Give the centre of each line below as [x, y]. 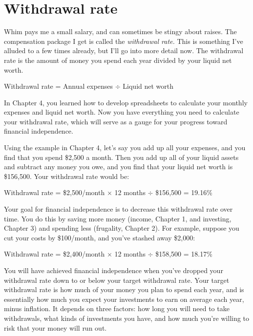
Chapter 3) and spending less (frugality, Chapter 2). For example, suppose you [122, 228]
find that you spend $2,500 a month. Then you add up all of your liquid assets [121, 157]
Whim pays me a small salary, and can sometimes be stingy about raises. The [120, 31]
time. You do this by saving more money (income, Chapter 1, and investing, [118, 218]
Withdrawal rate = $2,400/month [54, 254]
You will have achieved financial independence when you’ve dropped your [114, 270]
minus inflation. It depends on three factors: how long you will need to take [117, 308]
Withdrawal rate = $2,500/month [54, 192]
